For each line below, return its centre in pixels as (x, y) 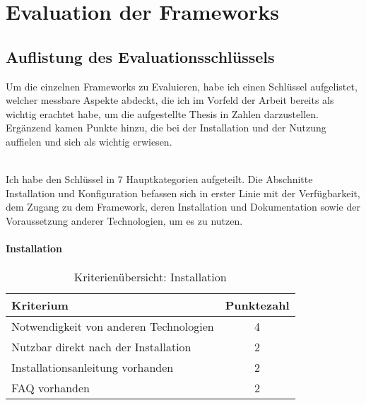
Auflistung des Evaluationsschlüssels (140, 56)
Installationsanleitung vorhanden (93, 368)
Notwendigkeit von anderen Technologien (113, 327)
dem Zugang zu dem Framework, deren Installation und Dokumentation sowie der (183, 207)
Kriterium (40, 305)
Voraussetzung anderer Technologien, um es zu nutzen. (124, 220)
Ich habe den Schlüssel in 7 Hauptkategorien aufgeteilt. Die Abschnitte (159, 179)
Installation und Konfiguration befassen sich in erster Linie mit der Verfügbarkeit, (183, 193)
